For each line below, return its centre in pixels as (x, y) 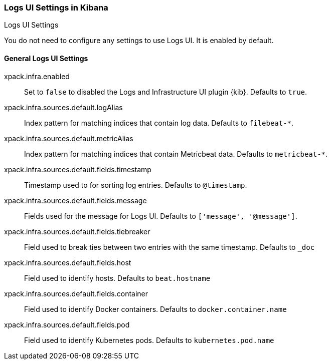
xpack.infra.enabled (37, 76)
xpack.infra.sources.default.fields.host (68, 262)
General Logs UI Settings (46, 58)
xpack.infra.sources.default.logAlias (63, 107)
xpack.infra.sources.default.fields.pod (67, 324)
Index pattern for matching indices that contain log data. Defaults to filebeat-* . (159, 123)
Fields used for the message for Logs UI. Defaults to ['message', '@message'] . (161, 216)
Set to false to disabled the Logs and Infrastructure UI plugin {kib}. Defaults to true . (166, 92)
